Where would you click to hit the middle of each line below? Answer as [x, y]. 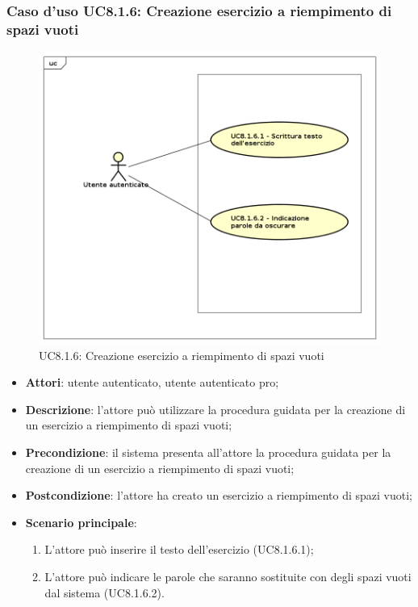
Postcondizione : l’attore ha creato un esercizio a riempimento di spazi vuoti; [219, 495]
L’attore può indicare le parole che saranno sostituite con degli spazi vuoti [228, 576]
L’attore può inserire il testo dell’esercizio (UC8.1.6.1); [179, 549]
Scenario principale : [81, 522]
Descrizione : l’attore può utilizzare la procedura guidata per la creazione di [215, 409]
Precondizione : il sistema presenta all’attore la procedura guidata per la [208, 452]
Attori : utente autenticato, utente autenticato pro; [152, 382]
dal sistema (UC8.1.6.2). [104, 592]
